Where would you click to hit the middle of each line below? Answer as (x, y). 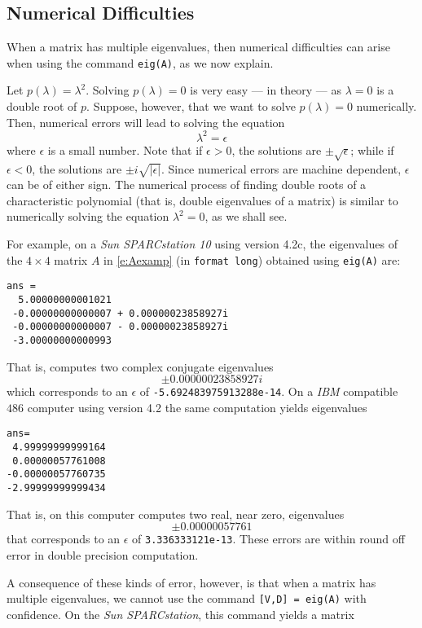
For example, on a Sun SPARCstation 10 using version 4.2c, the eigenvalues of (202, 244)
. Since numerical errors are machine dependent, (281, 168)
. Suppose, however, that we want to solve (191, 106)
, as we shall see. (246, 216)
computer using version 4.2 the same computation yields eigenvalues (197, 407)
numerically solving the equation (88, 216)
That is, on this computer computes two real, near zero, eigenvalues (176, 514)
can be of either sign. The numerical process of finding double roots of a (187, 184)
